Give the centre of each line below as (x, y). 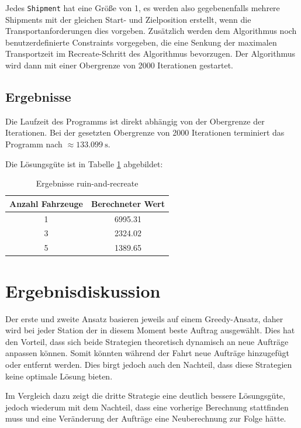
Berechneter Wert (128, 203)
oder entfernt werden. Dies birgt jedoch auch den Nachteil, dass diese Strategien (149, 364)
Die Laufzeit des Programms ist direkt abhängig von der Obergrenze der (135, 121)
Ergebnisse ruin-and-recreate (87, 183)
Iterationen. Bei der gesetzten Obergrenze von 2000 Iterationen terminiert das (145, 132)
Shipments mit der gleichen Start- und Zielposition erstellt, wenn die (128, 19)
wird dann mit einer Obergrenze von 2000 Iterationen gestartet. (119, 65)
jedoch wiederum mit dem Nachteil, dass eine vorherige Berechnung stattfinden (147, 407)
